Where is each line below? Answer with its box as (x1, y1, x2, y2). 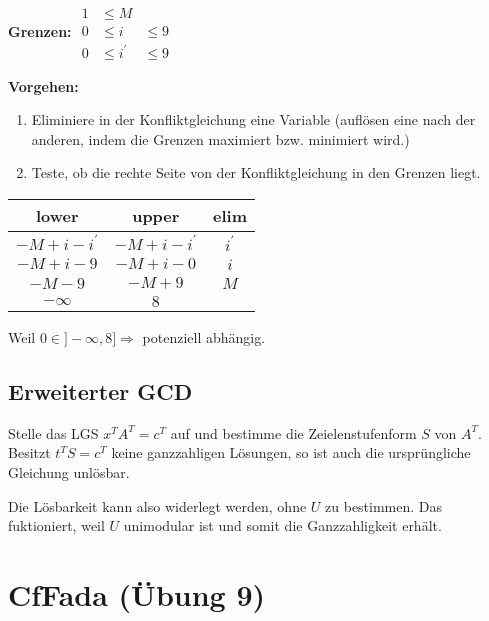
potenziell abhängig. (142, 326, 266, 347)
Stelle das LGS (8, 422, 99, 443)
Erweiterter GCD (8, 375, 193, 406)
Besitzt (8, 442, 51, 463)
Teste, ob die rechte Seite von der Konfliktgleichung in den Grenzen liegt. (31, 162, 481, 183)
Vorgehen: (8, 75, 79, 96)
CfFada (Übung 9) (8, 573, 266, 614)
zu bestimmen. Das (325, 495, 443, 516)
